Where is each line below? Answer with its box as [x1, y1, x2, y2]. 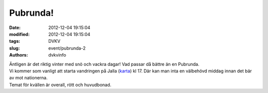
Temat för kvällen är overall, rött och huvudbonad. [9, 82, 112, 88]
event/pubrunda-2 [48, 45, 86, 51]
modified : [9, 31, 30, 37]
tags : [9, 38, 20, 44]
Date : [9, 25, 21, 31]
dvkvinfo [48, 52, 67, 58]
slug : [9, 45, 20, 51]
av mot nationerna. [9, 75, 48, 81]
